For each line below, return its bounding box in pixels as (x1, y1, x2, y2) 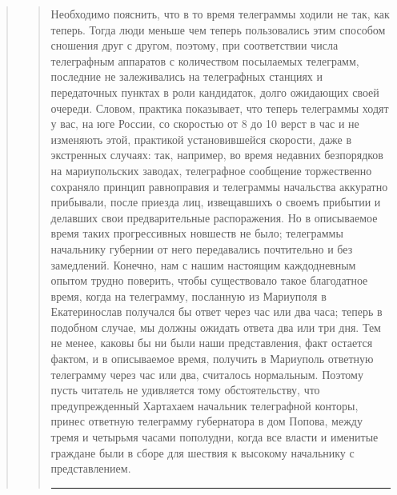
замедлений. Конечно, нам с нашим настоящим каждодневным (50, 256, 356, 273)
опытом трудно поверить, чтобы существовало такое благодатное (50, 272, 368, 289)
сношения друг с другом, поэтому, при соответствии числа (50, 37, 339, 54)
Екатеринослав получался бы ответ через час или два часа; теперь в (50, 303, 383, 320)
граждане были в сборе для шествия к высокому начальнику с (50, 444, 355, 461)
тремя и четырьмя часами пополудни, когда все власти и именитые (50, 429, 379, 445)
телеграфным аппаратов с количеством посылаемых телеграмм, (50, 52, 359, 69)
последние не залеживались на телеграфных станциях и (50, 68, 323, 85)
